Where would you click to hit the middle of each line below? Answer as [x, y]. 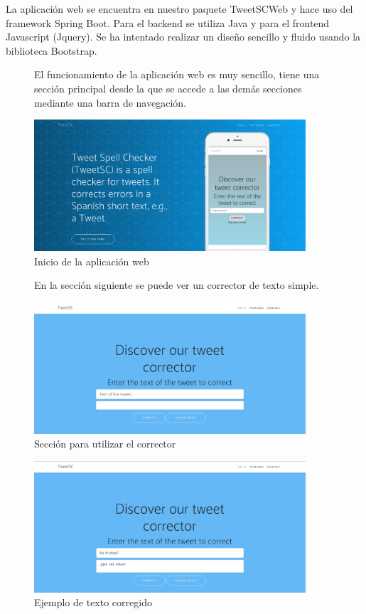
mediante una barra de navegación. [110, 102]
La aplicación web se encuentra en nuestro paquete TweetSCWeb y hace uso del [179, 9]
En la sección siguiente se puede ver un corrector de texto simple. [177, 285]
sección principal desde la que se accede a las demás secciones [168, 88]
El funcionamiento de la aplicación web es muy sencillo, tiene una [177, 74]
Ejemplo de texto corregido [93, 602]
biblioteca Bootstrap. [52, 50]
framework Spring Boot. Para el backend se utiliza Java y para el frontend [168, 22]
